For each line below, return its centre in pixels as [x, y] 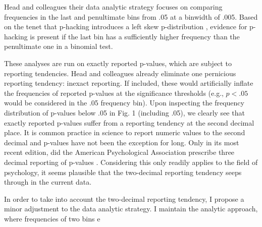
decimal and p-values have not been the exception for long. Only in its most [122, 142]
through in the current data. [48, 182]
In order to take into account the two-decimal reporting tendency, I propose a [124, 198]
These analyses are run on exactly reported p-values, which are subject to [118, 63]
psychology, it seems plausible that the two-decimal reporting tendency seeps [123, 172]
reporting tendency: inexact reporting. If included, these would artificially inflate [129, 83]
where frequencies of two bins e [52, 218]
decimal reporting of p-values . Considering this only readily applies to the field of [131, 162]
